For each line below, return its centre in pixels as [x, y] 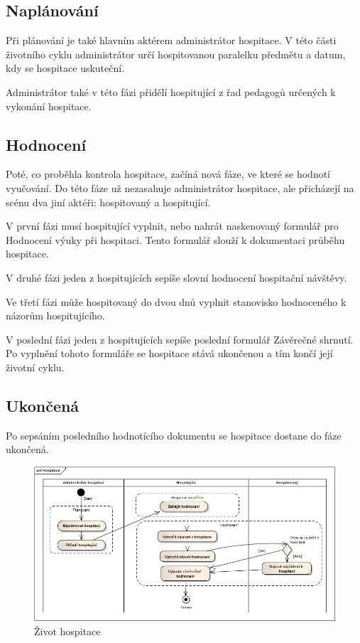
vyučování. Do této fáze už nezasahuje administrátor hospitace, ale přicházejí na [180, 187]
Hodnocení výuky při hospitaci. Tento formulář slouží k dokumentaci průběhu [175, 239]
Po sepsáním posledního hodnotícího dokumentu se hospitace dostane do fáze [174, 435]
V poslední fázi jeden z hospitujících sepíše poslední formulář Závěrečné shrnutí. [180, 339]
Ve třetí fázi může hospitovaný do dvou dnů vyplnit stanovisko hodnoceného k [176, 301]
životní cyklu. [35, 367]
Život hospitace [67, 631]
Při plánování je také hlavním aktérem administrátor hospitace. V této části [171, 40]
